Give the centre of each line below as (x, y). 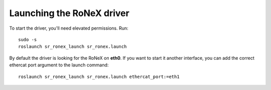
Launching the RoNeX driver (70, 13)
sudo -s (28, 39)
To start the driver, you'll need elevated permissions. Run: (69, 28)
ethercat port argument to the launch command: (59, 65)
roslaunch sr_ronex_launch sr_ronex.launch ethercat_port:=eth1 (99, 76)
